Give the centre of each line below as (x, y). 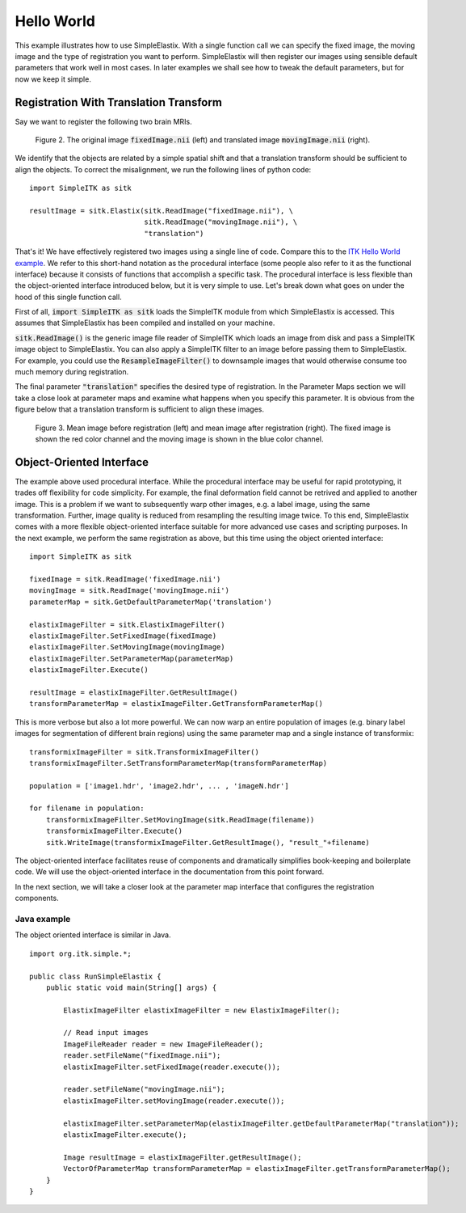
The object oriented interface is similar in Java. (93, 935)
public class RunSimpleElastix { (95, 976)
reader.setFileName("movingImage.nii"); (144, 1089)
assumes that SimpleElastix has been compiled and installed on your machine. (145, 323)
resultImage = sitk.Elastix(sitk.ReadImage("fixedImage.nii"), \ (162, 211)
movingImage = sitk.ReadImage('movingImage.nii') (130, 591)
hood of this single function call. (68, 297)
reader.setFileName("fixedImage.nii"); (142, 1056)
